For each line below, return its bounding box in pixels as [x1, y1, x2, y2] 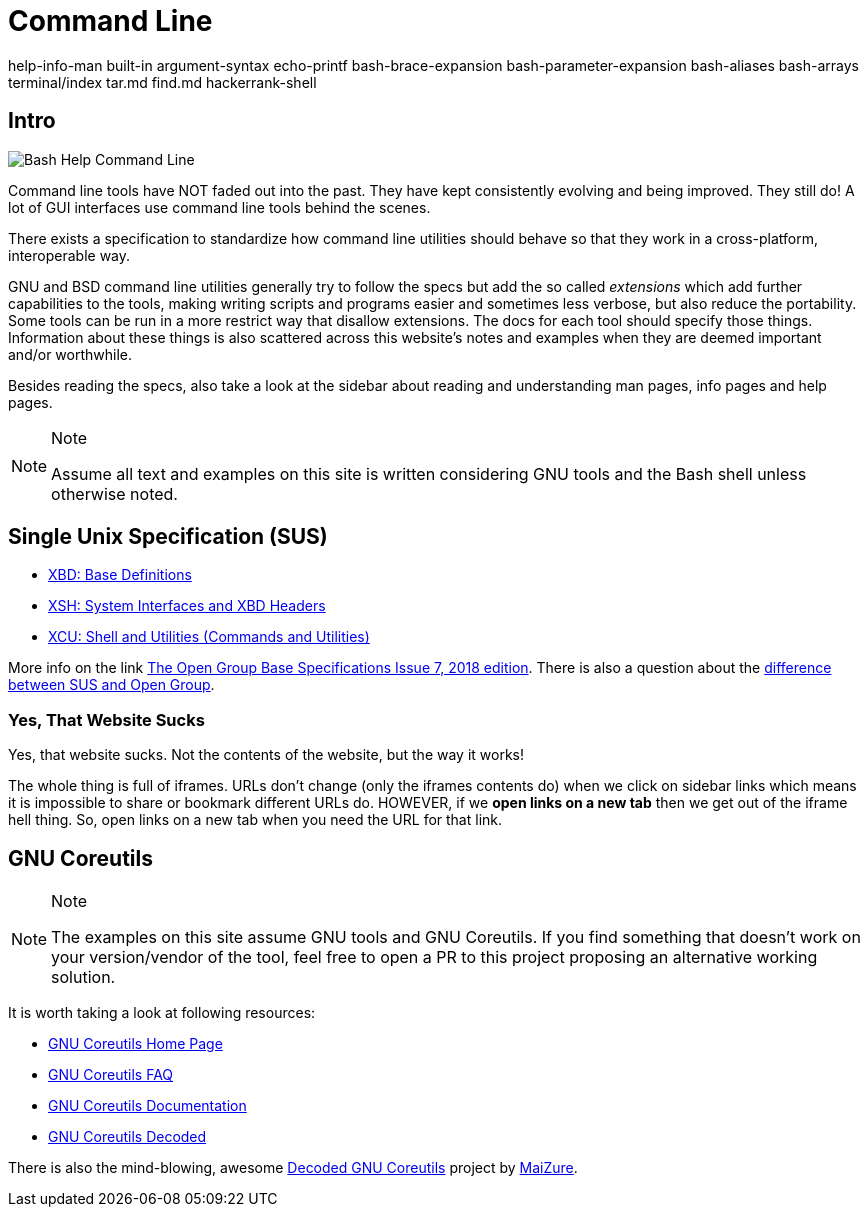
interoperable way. [8, 246, 131, 264]
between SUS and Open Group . [8, 676, 215, 694]
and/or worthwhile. [8, 345, 133, 363]
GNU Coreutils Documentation [48, 1097, 247, 1115]
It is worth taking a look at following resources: [8, 1004, 316, 1022]
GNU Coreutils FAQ [48, 1066, 174, 1084]
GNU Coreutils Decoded [48, 1128, 207, 1146]
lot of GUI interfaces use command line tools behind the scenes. [8, 198, 431, 216]
